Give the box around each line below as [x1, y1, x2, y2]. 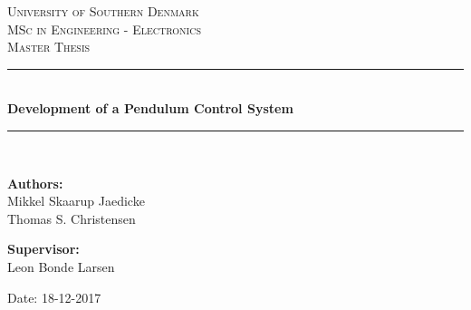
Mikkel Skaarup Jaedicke [7, 191, 145, 210]
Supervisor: [7, 239, 80, 258]
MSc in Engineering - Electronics [7, 19, 201, 38]
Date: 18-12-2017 [7, 287, 101, 306]
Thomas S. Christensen [7, 208, 136, 228]
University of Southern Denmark [7, 2, 199, 20]
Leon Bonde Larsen [7, 257, 115, 276]
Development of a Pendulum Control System [7, 99, 293, 118]
